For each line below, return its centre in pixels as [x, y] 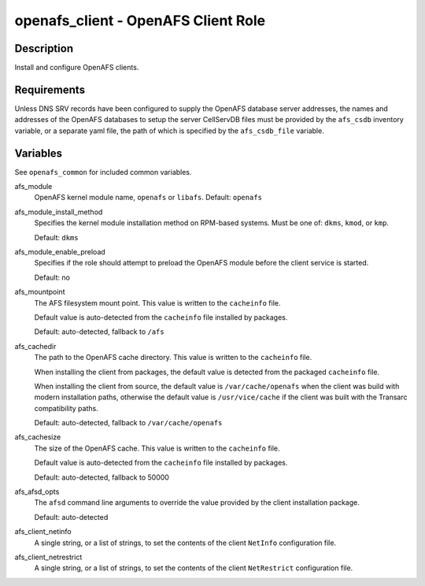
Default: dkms [56, 237]
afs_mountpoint [40, 292]
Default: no [52, 277]
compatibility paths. [66, 408]
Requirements [50, 89]
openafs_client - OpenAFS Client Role [140, 20]
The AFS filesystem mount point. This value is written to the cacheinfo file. [157, 302]
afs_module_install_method [59, 212]
